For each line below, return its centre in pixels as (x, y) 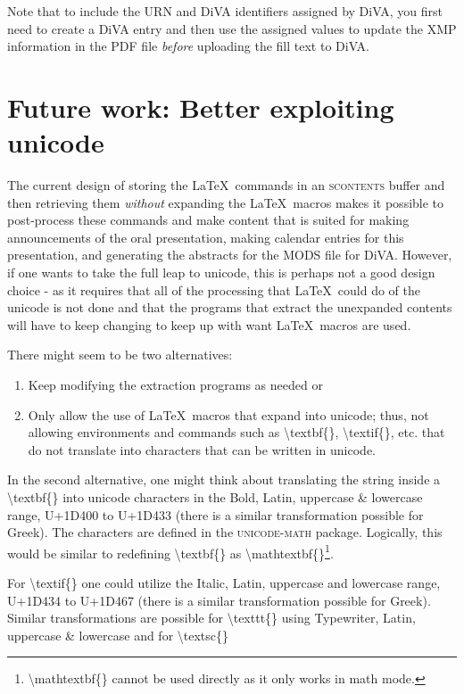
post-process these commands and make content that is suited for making (208, 220)
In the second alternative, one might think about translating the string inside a (224, 479)
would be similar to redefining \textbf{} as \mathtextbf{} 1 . (170, 551)
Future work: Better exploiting (201, 107)
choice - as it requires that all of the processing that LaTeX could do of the (214, 289)
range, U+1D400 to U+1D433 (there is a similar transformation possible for (215, 514)
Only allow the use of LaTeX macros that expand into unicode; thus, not (228, 414)
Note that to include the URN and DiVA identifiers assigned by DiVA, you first (225, 11)
